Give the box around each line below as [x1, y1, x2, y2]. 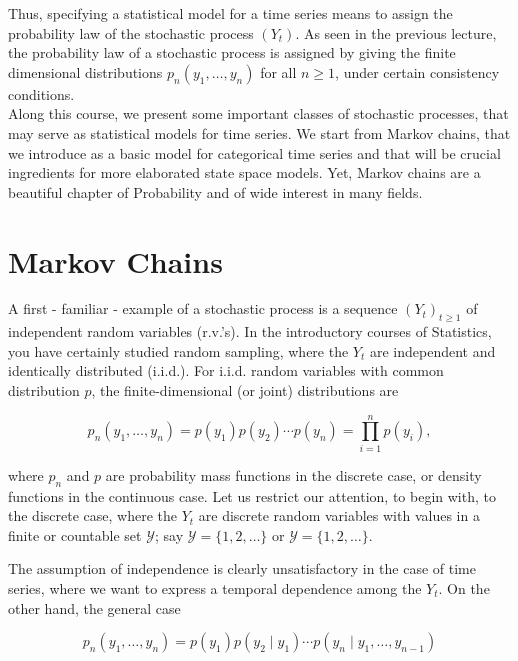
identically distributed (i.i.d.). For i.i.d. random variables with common [8, 360, 444, 381]
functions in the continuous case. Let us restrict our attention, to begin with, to [8, 485, 496, 506]
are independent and [369, 340, 496, 361]
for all [260, 61, 297, 82]
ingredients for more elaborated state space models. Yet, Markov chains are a [8, 162, 481, 183]
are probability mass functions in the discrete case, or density [105, 464, 482, 485]
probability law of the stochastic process [8, 22, 254, 43]
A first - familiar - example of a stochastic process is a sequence [8, 298, 398, 319]
